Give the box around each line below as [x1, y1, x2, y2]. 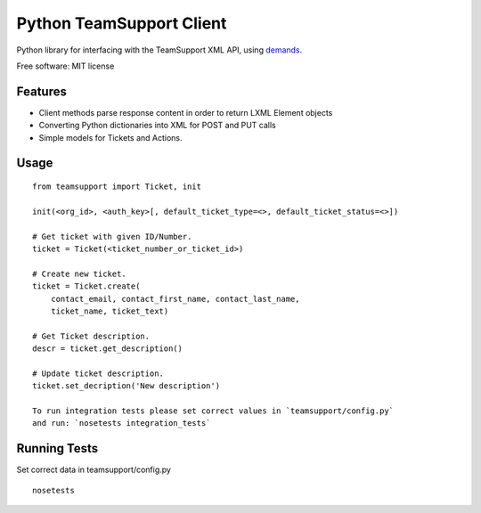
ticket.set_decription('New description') [32, 381, 221, 391]
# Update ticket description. [32, 368, 165, 379]
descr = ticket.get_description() [32, 344, 183, 354]
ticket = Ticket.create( [32, 281, 141, 291]
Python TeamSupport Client [16, 13, 227, 33]
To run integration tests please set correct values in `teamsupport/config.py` [32, 406, 395, 416]
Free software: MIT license [16, 61, 115, 71]
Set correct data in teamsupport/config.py [16, 464, 171, 476]
